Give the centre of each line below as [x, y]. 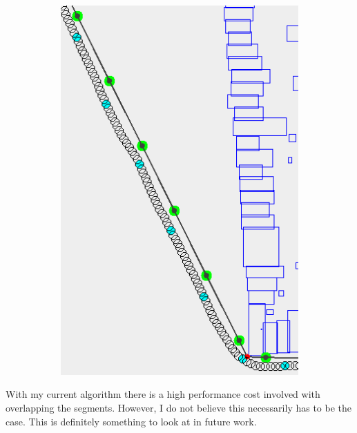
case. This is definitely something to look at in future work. [131, 421]
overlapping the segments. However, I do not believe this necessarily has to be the [179, 407]
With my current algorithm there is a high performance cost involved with [163, 394]
